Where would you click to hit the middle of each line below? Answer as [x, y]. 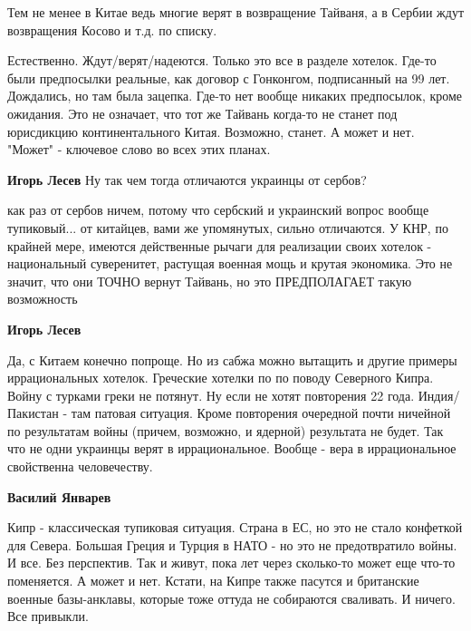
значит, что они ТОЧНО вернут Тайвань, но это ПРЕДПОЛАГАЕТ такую [210, 281]
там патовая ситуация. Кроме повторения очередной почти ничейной [261, 413]
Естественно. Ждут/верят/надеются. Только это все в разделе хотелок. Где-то [222, 60]
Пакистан [33, 413]
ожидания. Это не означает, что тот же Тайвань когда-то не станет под [202, 113]
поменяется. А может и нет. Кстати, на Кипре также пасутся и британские [213, 581]
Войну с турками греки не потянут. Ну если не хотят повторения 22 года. [211, 395]
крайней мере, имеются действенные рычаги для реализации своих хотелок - [220, 245]
